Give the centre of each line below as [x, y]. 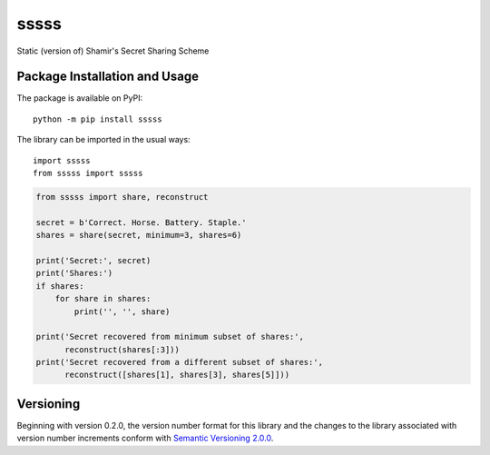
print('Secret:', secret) [93, 260]
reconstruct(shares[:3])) [122, 349]
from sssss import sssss [88, 173]
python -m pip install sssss [98, 119]
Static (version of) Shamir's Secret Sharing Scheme [113, 51]
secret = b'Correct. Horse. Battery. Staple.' [141, 222]
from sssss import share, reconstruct [122, 197]
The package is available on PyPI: [80, 98]
